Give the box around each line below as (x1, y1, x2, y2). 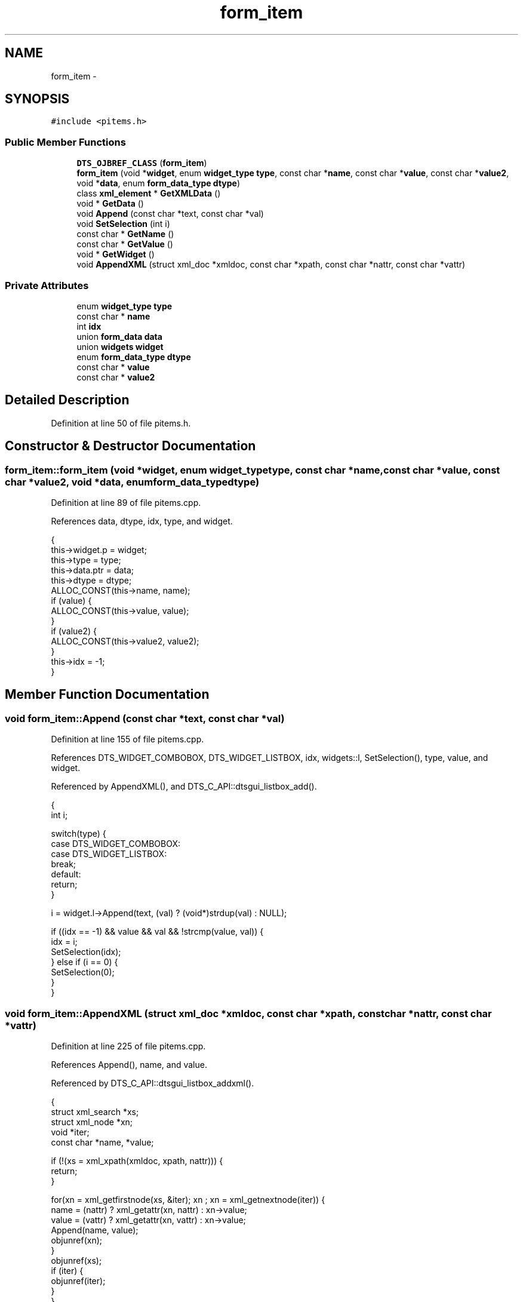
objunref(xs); (51, 1255, 102, 1266)
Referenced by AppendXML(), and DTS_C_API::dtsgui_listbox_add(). (51, 781, 317, 792)
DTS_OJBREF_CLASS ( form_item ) (76, 158, 207, 168)
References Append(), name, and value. (51, 1059, 207, 1070)
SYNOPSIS (5, 91, 70, 107)
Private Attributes (5, 279, 89, 291)
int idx (76, 321, 101, 331)
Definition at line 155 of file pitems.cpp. (51, 734, 204, 745)
